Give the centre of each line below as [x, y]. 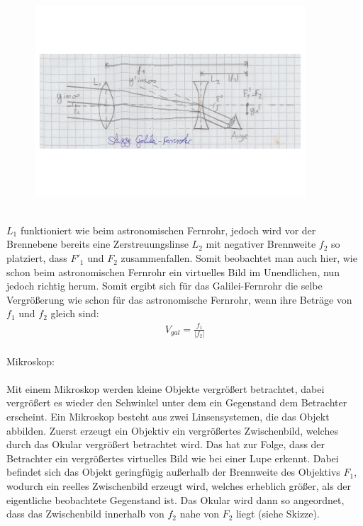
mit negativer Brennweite [261, 244]
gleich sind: [75, 313]
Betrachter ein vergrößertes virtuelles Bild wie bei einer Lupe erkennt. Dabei [173, 458]
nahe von [199, 514]
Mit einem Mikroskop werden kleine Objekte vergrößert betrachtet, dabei [166, 388]
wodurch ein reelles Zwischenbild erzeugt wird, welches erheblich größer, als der [179, 486]
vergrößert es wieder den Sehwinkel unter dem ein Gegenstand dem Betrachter [177, 402]
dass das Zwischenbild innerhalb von [85, 514]
